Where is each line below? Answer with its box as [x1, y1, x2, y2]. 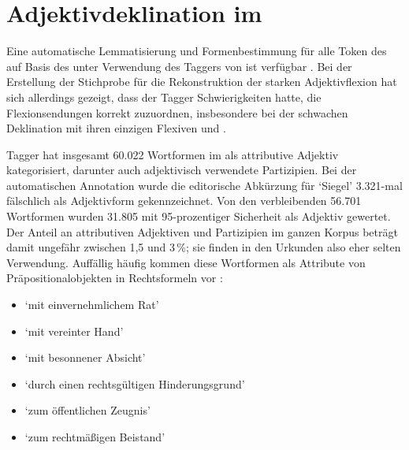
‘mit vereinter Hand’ [24, 322, 124, 339]
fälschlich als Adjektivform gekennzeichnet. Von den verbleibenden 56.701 [6, 192, 362, 209]
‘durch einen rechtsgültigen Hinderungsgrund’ [24, 375, 245, 392]
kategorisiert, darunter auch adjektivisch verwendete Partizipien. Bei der [6, 162, 357, 178]
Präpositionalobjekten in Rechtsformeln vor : [6, 270, 223, 286]
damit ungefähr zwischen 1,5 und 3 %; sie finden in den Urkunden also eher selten [6, 239, 401, 255]
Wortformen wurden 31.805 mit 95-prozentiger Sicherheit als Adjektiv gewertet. [6, 208, 391, 225]
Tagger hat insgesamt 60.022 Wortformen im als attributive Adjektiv [6, 146, 339, 162]
